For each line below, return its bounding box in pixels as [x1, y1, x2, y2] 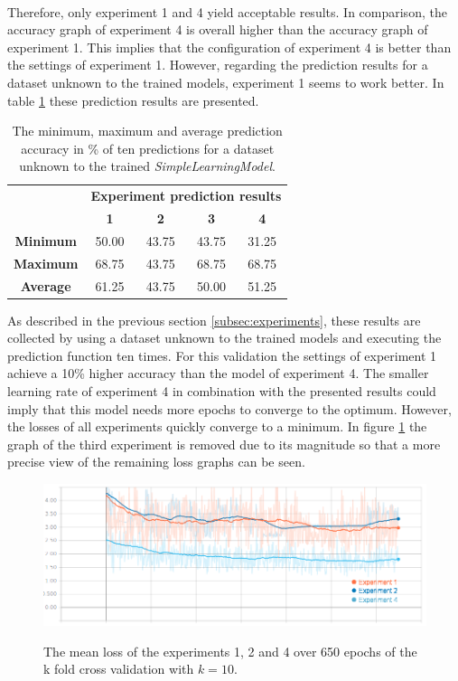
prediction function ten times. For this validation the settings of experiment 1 [7, 345, 437, 364]
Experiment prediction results [90, 186, 282, 205]
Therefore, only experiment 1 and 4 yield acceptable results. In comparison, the [7, 2, 447, 21]
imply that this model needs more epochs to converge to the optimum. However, [7, 399, 452, 418]
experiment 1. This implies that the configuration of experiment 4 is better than [7, 37, 452, 56]
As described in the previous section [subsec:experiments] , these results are [7, 310, 421, 329]
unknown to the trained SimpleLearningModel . [19, 156, 276, 175]
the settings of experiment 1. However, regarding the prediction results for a [7, 55, 428, 74]
